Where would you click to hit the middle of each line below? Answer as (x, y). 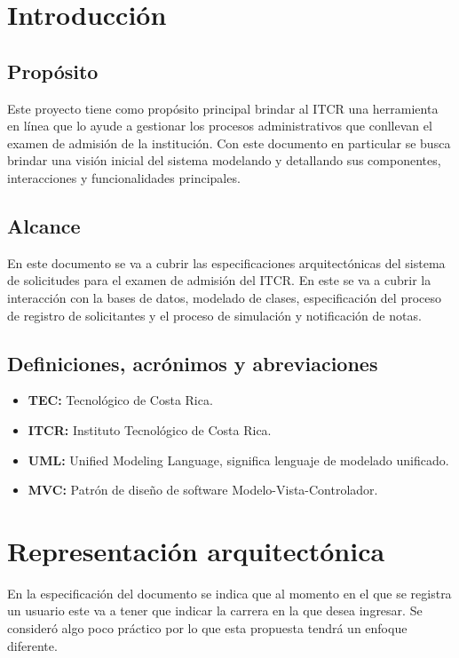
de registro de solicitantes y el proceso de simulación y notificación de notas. (214, 315)
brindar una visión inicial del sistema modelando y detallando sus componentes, (224, 160)
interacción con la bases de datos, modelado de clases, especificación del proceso (224, 297)
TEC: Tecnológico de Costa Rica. (120, 400)
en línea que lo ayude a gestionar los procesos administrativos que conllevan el (220, 126)
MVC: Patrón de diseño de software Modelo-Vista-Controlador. (203, 490)
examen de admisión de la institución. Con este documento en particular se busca (229, 143)
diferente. (32, 645)
